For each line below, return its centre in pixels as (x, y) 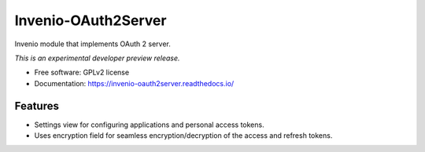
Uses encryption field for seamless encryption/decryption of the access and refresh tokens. (183, 136)
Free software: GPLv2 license (82, 72)
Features (37, 106)
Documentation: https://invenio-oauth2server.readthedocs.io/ (134, 83)
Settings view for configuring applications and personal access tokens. (149, 125)
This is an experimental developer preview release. (97, 58)
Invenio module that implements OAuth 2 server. (92, 44)
